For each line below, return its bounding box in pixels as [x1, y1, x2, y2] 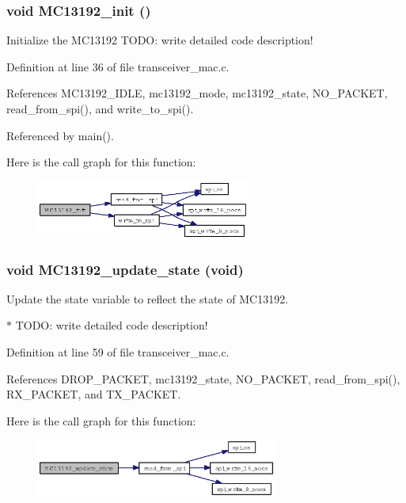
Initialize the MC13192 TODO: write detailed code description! [6, 32, 313, 48]
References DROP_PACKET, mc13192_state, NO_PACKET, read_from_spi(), [6, 370, 400, 387]
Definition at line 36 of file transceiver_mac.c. [6, 58, 230, 74]
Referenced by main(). [6, 127, 114, 143]
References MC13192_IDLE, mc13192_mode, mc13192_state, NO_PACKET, [6, 85, 388, 101]
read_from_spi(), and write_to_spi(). [6, 101, 194, 116]
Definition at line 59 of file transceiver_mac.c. [6, 343, 230, 360]
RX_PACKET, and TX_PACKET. [6, 386, 181, 402]
